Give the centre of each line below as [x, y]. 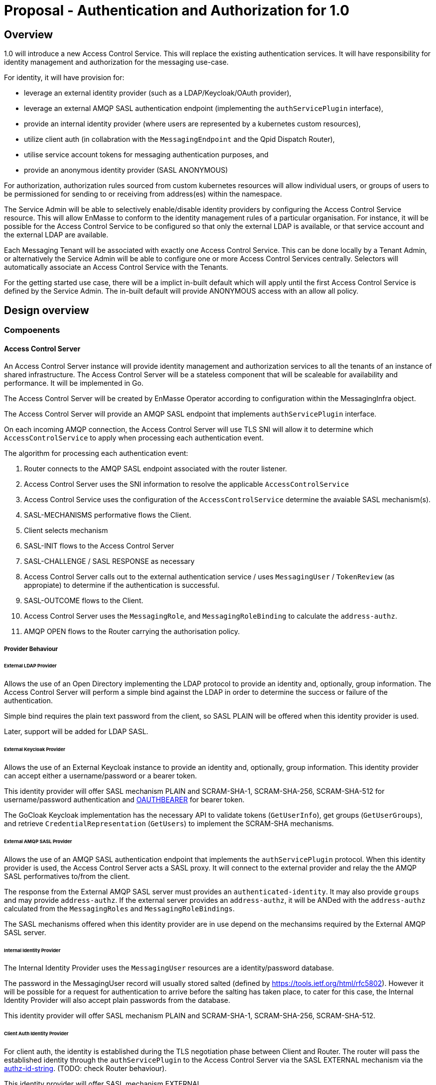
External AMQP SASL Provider [38, 841]
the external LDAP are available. [56, 235]
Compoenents [32, 330]
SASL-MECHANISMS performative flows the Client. [108, 515]
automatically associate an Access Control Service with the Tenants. [116, 267]
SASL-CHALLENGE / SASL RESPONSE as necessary [109, 561]
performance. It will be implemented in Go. [74, 383]
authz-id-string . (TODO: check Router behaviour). [85, 1069]
